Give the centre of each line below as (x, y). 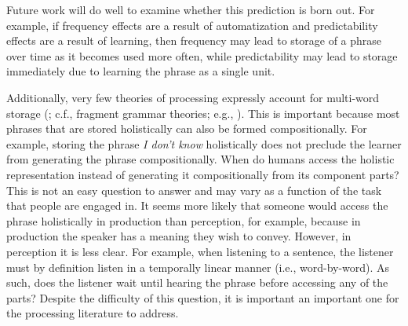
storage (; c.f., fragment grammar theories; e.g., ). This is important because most (203, 113)
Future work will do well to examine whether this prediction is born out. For (191, 9)
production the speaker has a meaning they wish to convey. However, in (179, 236)
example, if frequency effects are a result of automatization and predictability (192, 25)
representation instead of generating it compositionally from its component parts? (203, 174)
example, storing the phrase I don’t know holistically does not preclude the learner (204, 143)
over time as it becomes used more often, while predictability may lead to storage (202, 55)
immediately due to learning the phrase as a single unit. (141, 71)
